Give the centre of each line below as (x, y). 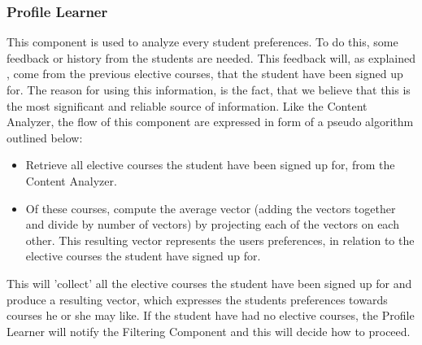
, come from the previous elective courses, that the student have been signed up (205, 74)
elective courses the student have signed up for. (143, 256)
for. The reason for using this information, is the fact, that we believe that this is (209, 90)
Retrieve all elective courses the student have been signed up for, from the (210, 165)
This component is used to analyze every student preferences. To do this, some (202, 42)
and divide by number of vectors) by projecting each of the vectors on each (212, 224)
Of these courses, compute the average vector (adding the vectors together (211, 208)
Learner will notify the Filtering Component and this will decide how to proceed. (209, 331)
